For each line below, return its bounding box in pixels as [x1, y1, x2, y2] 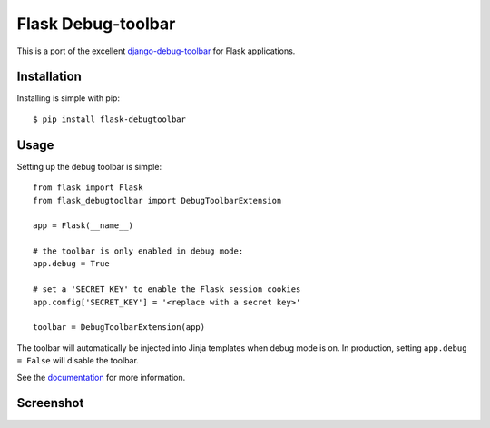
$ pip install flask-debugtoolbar [33, 114, 186, 124]
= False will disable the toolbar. [16, 355, 140, 366]
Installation [16, 69, 82, 85]
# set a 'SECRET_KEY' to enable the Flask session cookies [33, 284, 301, 294]
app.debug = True [33, 259, 110, 269]
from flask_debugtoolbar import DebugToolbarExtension [33, 195, 282, 205]
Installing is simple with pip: [16, 93, 120, 104]
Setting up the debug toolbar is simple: [16, 161, 162, 172]
